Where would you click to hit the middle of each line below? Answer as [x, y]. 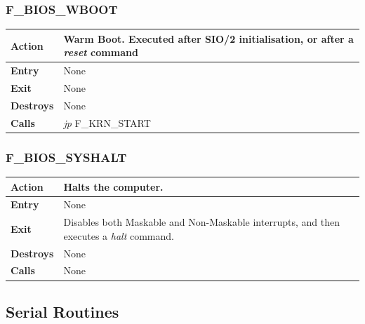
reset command [101, 52]
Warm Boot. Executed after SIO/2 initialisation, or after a [208, 38]
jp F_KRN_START [107, 122]
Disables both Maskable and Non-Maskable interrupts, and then [201, 222]
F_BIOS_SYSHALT [66, 157]
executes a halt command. [119, 235]
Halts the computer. [113, 186]
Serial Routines [62, 311]
